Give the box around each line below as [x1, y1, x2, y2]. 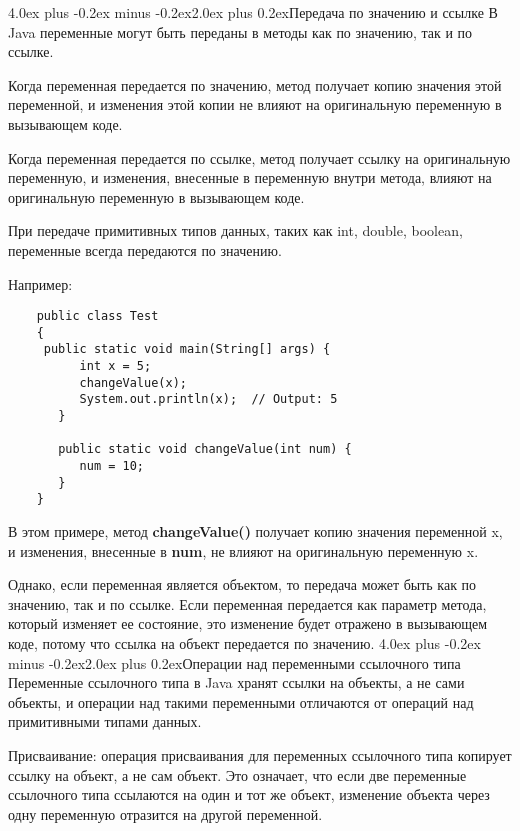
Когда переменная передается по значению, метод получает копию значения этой [8, 74, 502, 95]
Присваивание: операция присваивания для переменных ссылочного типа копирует [8, 744, 512, 765]
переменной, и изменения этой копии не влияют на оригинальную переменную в [8, 94, 502, 115]
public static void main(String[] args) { [43, 342, 331, 357]
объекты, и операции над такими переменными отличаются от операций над [8, 691, 474, 712]
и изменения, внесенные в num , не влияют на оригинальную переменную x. [8, 540, 479, 561]
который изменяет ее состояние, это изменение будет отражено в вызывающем [8, 613, 488, 634]
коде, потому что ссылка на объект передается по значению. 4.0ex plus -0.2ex [8, 632, 481, 653]
